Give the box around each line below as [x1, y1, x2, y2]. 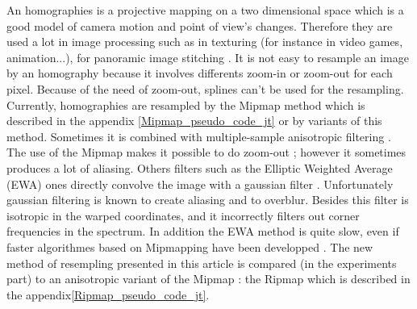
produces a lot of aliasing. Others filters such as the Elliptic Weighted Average [6, 159, 393, 176]
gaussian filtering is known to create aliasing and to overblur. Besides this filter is [6, 191, 409, 208]
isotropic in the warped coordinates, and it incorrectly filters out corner [6, 207, 360, 223]
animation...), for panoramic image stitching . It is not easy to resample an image [6, 48, 409, 65]
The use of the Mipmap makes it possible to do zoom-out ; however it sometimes [6, 144, 407, 161]
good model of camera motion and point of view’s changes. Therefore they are [6, 17, 393, 34]
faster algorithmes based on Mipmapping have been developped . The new [6, 238, 373, 255]
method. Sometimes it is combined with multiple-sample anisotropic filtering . [6, 127, 391, 144]
